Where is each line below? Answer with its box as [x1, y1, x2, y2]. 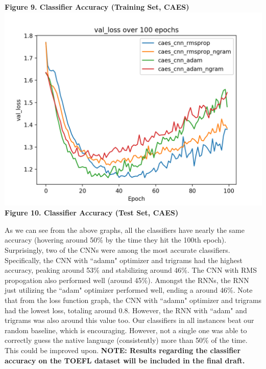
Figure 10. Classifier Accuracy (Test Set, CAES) [5, 207, 179, 218]
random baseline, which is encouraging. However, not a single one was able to [5, 324, 247, 335]
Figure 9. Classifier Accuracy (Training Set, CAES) [5, 2, 189, 12]
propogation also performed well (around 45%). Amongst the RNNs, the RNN [5, 274, 249, 285]
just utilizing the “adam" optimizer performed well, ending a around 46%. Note [5, 285, 253, 295]
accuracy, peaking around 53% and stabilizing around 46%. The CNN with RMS [5, 265, 257, 275]
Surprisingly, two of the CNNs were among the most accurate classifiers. [5, 244, 230, 255]
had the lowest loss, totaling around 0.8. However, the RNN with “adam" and [5, 305, 247, 315]
